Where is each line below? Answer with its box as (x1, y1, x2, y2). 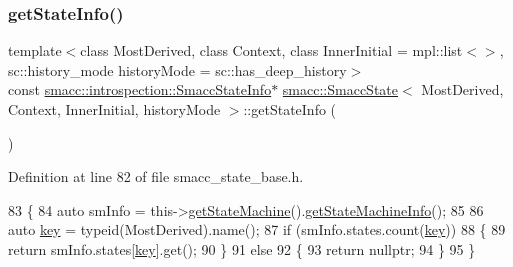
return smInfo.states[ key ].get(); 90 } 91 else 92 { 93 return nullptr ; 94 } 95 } (8, 238, 476, 259)
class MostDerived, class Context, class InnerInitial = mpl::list (80, 40, 463, 61)
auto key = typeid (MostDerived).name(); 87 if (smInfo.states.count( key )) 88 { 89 (8, 219, 506, 240)
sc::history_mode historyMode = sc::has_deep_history (8, 59, 347, 80)
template (8, 40, 62, 61)
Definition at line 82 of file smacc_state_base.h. (8, 166, 304, 187)
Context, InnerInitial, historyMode (8, 99, 221, 119)
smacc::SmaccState (282, 79, 399, 100)
